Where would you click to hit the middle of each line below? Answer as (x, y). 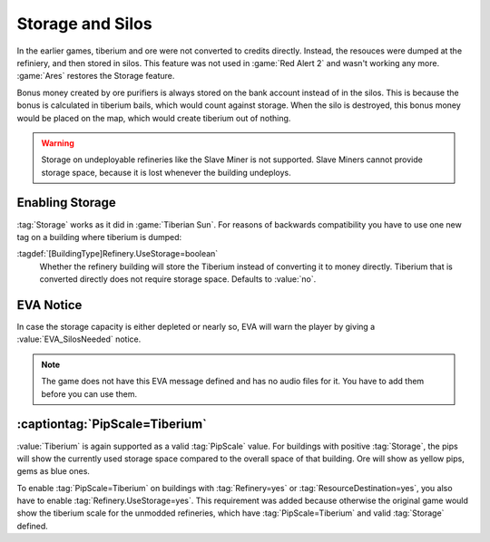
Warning (58, 143)
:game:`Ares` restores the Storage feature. (96, 76)
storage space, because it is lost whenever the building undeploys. (166, 172)
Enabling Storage (67, 203)
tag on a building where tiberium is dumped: (99, 237)
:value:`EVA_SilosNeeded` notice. (79, 339)
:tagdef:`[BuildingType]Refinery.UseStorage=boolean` (118, 254)
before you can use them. (89, 393)
